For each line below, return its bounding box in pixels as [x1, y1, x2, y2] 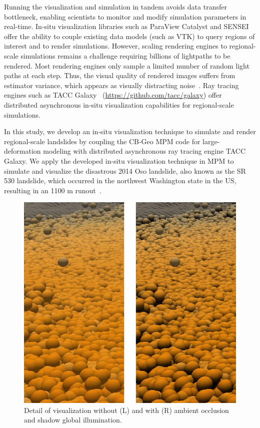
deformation [4, 146, 41, 156]
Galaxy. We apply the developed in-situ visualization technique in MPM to [4, 155, 234, 166]
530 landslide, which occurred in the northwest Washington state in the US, [4, 175, 236, 186]
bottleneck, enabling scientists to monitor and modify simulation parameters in [4, 11, 246, 22]
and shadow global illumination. [24, 414, 122, 425]
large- [202, 136, 220, 146]
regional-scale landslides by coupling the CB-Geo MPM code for [4, 136, 200, 146]
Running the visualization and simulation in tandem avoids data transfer [4, 2, 227, 12]
